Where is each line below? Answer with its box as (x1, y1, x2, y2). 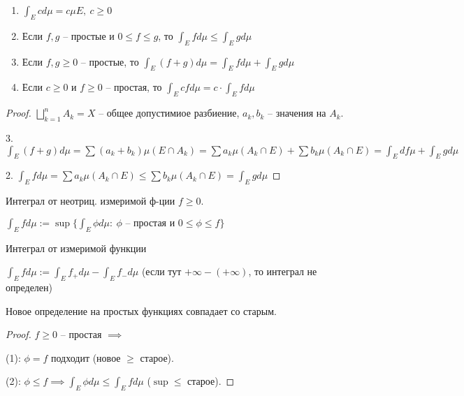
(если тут (141, 264, 182, 279)
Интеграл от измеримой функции (6, 240, 147, 255)
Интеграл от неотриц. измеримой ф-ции (6, 193, 175, 208)
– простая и (125, 218, 175, 228)
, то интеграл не (248, 264, 317, 279)
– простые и (63, 28, 115, 43)
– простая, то (106, 80, 162, 94)
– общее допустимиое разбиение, (99, 105, 240, 120)
